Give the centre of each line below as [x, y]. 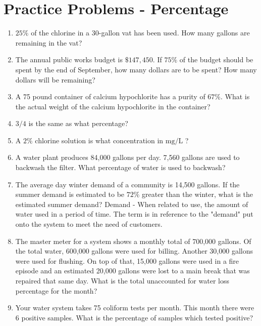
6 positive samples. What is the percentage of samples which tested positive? [134, 317]
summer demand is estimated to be [70, 194]
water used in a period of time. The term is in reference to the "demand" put [134, 214]
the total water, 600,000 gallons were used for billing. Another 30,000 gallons [134, 251]
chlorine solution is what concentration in [99, 140]
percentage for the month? [56, 290]
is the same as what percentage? [78, 123]
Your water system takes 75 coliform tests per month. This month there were [135, 308]
